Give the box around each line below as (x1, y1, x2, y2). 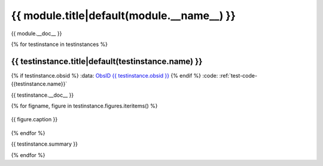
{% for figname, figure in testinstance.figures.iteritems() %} (11, 102, 158, 110)
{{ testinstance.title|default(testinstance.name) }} (11, 56, 203, 66)
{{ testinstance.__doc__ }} (11, 91, 74, 99)
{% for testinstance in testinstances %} (11, 41, 108, 48)
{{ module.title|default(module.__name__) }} (11, 9, 236, 22)
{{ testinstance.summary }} (11, 140, 78, 147)
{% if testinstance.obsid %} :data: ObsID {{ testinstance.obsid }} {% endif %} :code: (11, 72, 218, 79)
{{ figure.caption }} (11, 116, 58, 123)
